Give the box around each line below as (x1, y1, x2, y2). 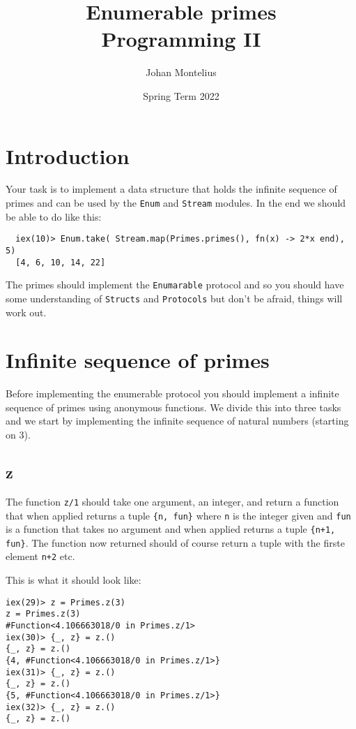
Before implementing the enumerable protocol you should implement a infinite (6, 386, 339, 401)
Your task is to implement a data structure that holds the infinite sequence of (6, 182, 337, 196)
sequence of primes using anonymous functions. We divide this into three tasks (6, 399, 341, 414)
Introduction (6, 141, 130, 170)
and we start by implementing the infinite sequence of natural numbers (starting (6, 413, 349, 428)
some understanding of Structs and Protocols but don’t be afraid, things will (6, 290, 343, 305)
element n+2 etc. (6, 549, 75, 564)
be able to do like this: (6, 209, 102, 223)
